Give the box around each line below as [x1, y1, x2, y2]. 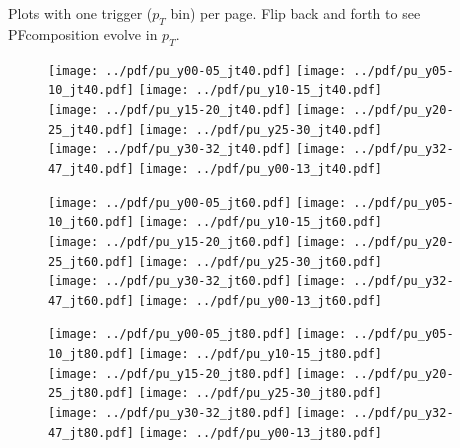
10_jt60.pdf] [48, 215, 134, 230]
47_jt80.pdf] [48, 425, 134, 440]
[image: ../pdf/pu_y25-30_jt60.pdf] [138, 254, 382, 269]
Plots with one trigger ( [8, 3, 153, 23]
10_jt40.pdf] [48, 83, 134, 98]
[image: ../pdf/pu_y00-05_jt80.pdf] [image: [48, 327, 347, 342]
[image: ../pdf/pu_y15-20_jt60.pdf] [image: [48, 234, 347, 249]
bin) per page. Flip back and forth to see [170, 3, 421, 23]
